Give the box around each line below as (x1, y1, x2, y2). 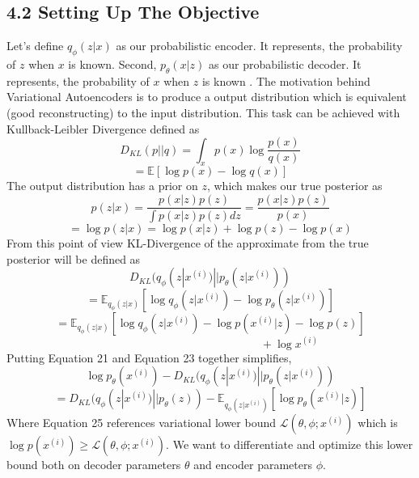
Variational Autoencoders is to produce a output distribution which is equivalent (6, 88, 407, 105)
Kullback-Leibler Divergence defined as (6, 120, 200, 137)
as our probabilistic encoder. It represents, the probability (116, 37, 403, 54)
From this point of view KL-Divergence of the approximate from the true (6, 234, 369, 251)
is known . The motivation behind (201, 72, 370, 89)
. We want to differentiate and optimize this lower (166, 436, 413, 453)
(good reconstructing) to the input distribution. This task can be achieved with (6, 104, 400, 121)
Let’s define (6, 37, 64, 54)
